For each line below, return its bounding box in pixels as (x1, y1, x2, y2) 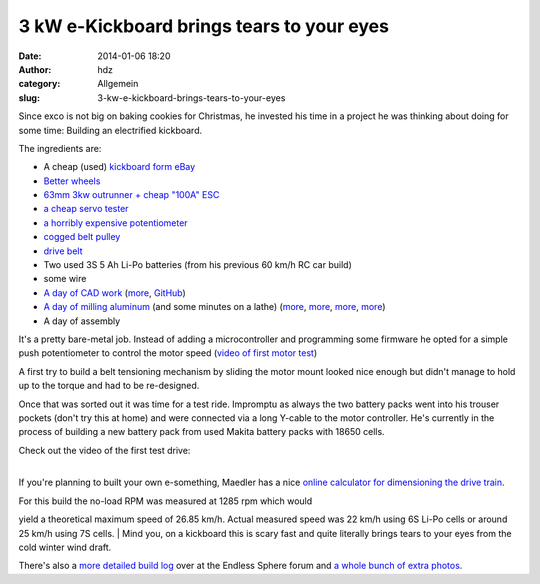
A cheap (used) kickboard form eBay (43, 161, 196, 173)
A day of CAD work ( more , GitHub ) (43, 286, 187, 299)
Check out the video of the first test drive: (18, 444, 191, 456)
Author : (18, 63, 52, 75)
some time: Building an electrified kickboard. (18, 124, 203, 136)
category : (18, 78, 61, 90)
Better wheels (43, 175, 101, 187)
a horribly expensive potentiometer (43, 216, 189, 229)
